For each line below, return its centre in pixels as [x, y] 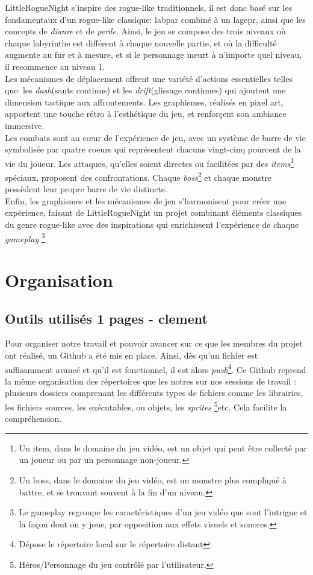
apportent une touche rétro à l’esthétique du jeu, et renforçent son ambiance [146, 114]
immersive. [25, 125]
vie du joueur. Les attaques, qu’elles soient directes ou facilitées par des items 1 [150, 162]
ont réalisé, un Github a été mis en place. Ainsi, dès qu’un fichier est [132, 355]
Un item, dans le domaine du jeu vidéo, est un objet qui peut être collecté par [163, 448]
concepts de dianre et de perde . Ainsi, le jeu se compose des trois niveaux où [145, 31]
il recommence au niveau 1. [55, 66]
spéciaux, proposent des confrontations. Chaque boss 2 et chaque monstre [138, 176]
